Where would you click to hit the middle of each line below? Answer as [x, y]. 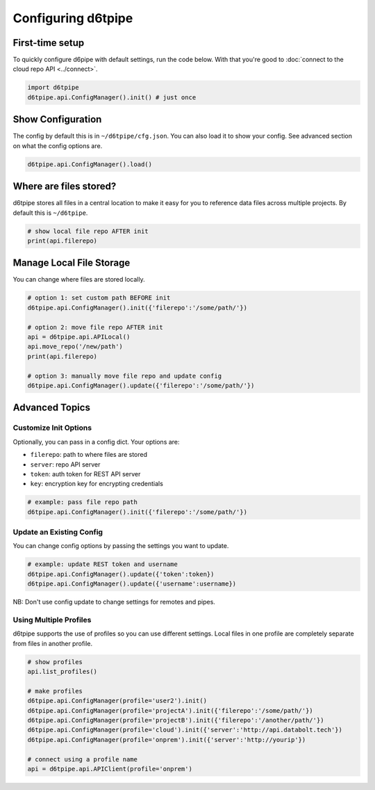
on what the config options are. [58, 145]
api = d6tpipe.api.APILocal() [79, 337]
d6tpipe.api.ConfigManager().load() [90, 164]
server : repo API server [65, 464]
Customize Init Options [52, 428]
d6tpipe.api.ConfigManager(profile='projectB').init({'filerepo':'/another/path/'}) [176, 720]
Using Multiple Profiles [52, 620]
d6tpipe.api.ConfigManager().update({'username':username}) [132, 584]
